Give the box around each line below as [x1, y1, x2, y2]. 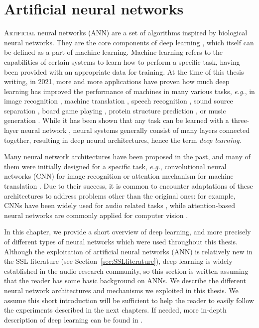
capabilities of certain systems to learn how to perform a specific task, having [4, 56, 240, 67]
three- [231, 115, 250, 125]
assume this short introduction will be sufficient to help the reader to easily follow [4, 295, 254, 305]
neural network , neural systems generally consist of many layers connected [20, 125, 250, 135]
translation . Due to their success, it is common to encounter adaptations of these [4, 181, 253, 191]
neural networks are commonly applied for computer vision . [4, 210, 188, 220]
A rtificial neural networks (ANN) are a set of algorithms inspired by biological [4, 27, 248, 38]
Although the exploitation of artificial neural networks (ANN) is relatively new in [4, 246, 253, 256]
